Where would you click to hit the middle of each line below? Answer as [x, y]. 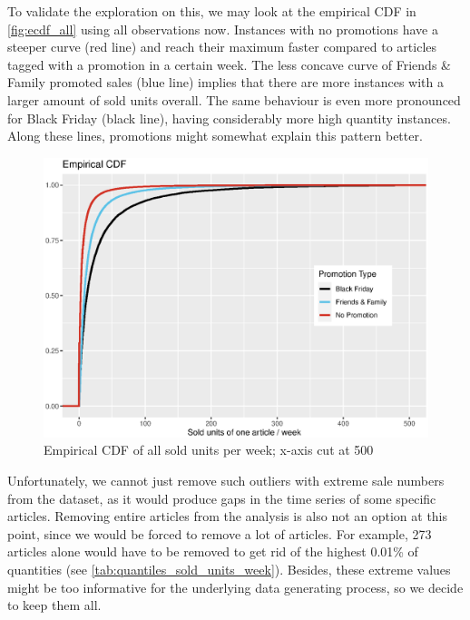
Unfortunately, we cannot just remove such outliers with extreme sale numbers [226, 480]
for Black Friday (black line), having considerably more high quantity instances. [229, 118]
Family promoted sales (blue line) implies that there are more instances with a [225, 82]
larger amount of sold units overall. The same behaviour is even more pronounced [234, 99]
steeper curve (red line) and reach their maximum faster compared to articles [222, 47]
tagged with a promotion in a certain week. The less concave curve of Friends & [229, 64]
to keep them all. [54, 605]
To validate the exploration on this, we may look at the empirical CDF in [212, 11]
